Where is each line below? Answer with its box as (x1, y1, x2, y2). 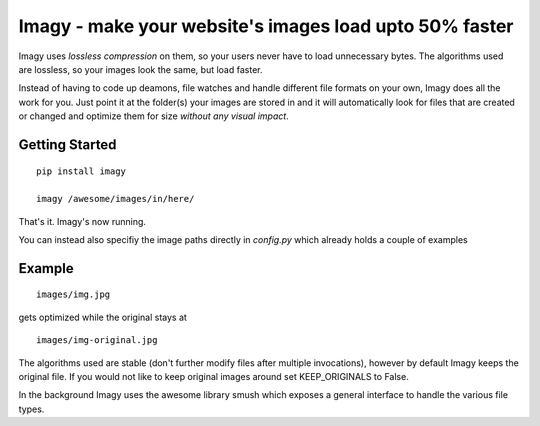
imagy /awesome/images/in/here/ (36, 193, 195, 205)
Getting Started (18, 136, 117, 153)
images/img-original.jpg (36, 335, 158, 346)
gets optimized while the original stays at (18, 311, 187, 323)
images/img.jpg (36, 289, 111, 300)
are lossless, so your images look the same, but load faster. (18, 63, 263, 75)
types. (18, 403, 45, 415)
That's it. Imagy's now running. (18, 215, 147, 227)
